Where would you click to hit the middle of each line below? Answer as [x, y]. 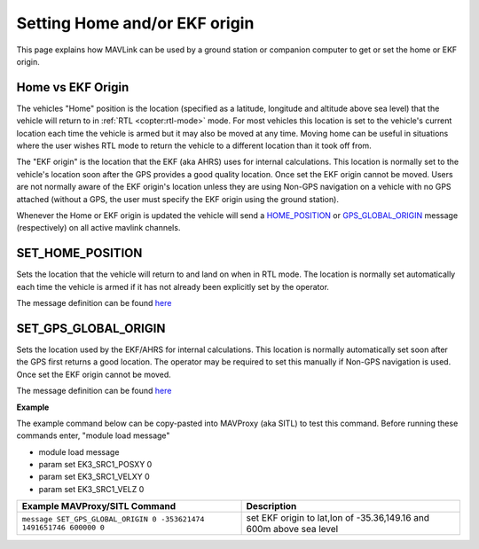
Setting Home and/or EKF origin [135, 23]
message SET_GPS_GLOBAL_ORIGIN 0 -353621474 [113, 519]
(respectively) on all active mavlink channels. [98, 228]
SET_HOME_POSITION [79, 253]
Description [271, 506]
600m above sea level [292, 529]
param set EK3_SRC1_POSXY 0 [95, 465]
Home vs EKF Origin [73, 87]
